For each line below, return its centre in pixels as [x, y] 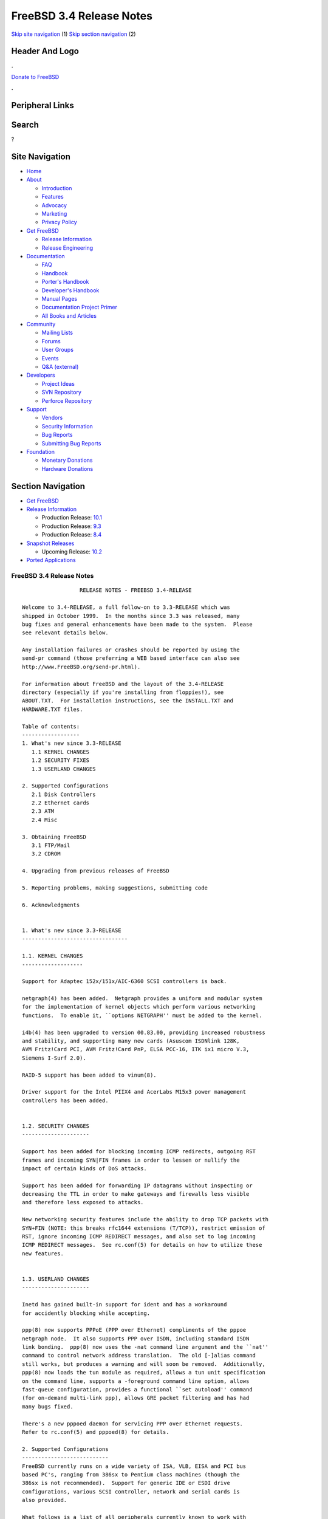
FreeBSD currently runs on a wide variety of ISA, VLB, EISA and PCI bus [134, 1466]
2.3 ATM [43, 811]
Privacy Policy [59, 222]
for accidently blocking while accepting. [86, 1313]
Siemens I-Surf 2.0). [54, 1058]
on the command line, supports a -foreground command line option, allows [136, 1381]
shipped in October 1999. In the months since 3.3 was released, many [131, 616]
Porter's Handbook [65, 282]
